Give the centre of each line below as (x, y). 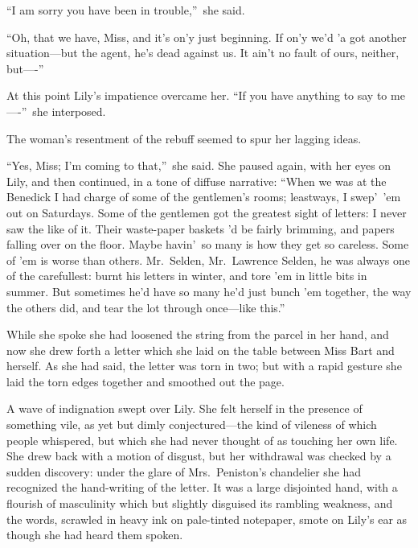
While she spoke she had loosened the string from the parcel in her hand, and (198, 334)
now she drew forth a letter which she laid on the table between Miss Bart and (201, 350)
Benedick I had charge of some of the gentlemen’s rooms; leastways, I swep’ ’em (204, 197)
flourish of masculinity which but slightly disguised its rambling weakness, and (200, 503)
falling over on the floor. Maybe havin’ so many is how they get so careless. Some (208, 244)
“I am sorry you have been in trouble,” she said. (126, 10)
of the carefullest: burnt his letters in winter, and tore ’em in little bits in (187, 276)
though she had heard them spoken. (95, 535)
